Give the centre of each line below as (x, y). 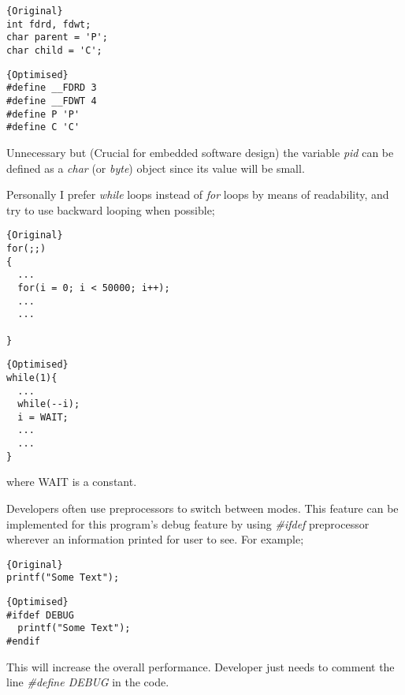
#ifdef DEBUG (40, 615)
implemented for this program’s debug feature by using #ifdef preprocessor (188, 523)
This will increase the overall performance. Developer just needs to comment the (201, 666)
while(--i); (49, 404)
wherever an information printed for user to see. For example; (155, 539)
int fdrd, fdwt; (49, 24)
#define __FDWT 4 (52, 101)
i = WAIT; (43, 417)
